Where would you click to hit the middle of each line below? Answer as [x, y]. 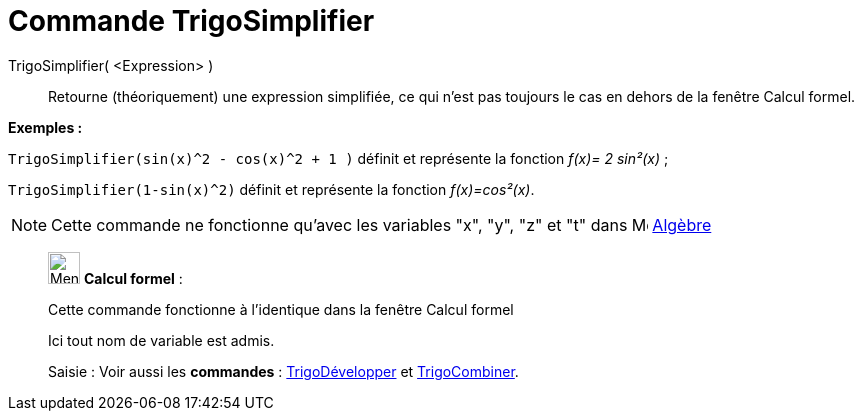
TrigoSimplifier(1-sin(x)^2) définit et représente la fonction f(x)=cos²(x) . [271, 189]
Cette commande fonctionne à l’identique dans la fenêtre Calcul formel [281, 309]
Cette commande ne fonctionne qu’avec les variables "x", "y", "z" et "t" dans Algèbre [381, 224]
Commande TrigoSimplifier [191, 21]
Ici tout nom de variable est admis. [161, 340]
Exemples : [45, 127]
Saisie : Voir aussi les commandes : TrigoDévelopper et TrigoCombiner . [283, 371]
